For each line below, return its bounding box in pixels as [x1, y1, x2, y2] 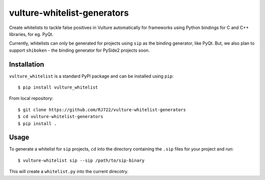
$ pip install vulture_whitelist [18, 85, 98, 90]
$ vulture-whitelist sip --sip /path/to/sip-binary [18, 157, 145, 163]
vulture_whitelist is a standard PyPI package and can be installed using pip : [9, 73, 174, 79]
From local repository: [9, 95, 53, 101]
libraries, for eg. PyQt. [9, 31, 54, 37]
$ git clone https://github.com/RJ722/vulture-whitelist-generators [18, 107, 186, 113]
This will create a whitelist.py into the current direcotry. [9, 169, 129, 175]
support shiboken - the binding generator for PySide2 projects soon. [9, 47, 150, 53]
